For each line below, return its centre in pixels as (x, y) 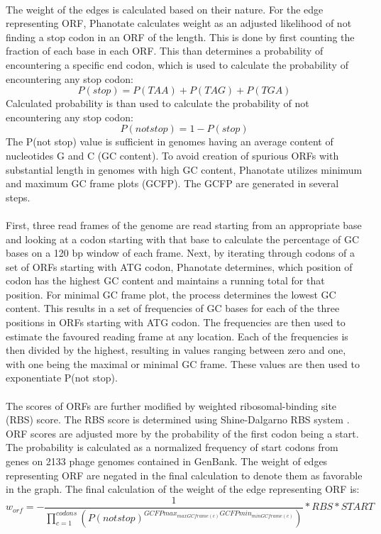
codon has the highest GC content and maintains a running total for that (165, 280)
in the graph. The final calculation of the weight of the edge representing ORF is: (183, 489)
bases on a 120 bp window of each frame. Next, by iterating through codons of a (180, 253)
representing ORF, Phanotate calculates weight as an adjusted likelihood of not (179, 23)
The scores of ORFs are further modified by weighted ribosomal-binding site (171, 405)
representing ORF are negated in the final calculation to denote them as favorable (184, 475)
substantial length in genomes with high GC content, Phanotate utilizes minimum (184, 169)
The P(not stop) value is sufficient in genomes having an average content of (170, 141)
